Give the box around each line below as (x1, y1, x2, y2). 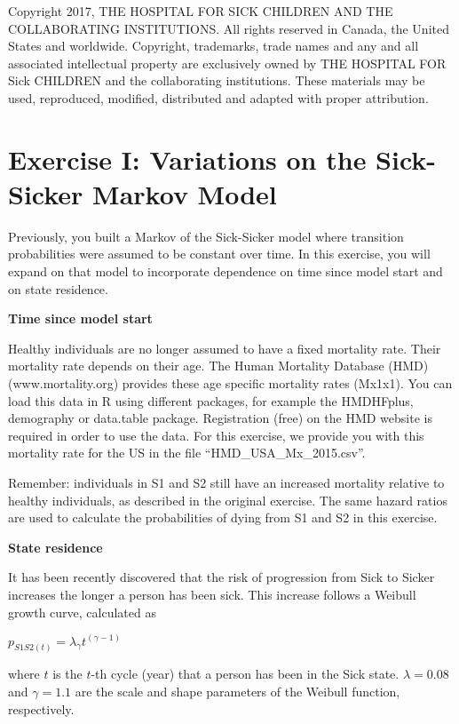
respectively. (8, 699, 75, 718)
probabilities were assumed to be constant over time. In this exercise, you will (8, 244, 431, 263)
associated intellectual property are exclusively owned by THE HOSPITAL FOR (8, 53, 447, 72)
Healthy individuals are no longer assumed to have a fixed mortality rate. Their (8, 338, 441, 357)
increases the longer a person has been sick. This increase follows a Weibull (8, 585, 416, 603)
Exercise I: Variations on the (8, 140, 367, 177)
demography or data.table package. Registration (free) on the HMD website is (8, 409, 432, 427)
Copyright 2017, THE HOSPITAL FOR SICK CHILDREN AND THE (8, 2, 393, 20)
